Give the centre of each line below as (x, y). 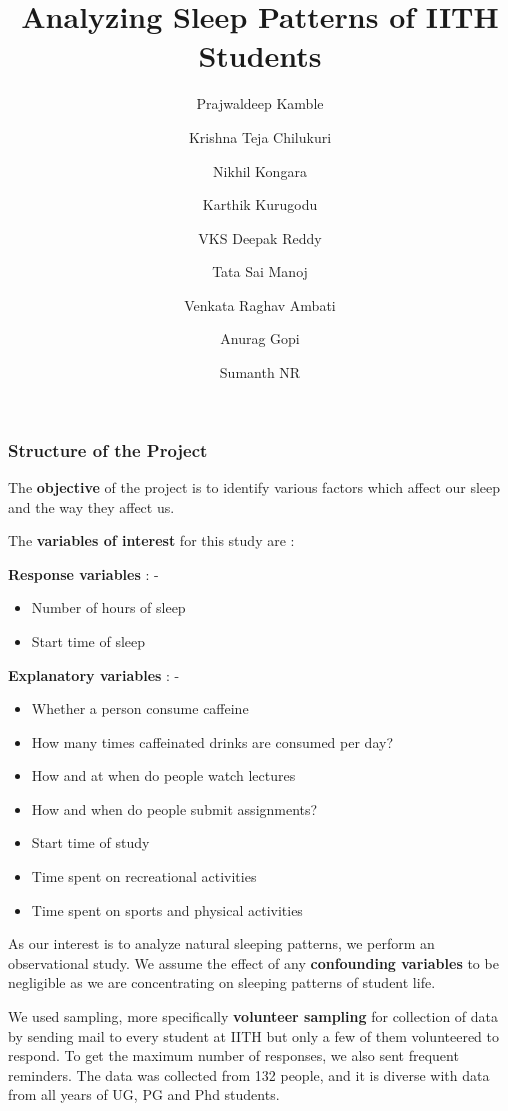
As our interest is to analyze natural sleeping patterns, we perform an (221, 943)
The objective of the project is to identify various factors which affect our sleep (254, 486)
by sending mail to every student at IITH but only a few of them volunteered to (253, 1035)
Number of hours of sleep (108, 607)
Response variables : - (83, 573)
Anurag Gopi (260, 338)
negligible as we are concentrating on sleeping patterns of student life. (222, 982)
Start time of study (90, 842)
